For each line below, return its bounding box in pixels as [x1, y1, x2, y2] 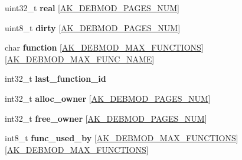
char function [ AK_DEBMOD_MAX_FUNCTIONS [5, 41, 201, 54]
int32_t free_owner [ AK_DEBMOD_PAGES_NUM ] [5, 112, 207, 124]
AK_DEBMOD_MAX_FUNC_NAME [6, 52, 152, 65]
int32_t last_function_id [5, 72, 106, 85]
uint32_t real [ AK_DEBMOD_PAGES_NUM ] [5, 2, 179, 14]
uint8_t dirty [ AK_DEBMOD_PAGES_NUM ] [5, 21, 181, 34]
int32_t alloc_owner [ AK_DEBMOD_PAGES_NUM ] [5, 92, 211, 104]
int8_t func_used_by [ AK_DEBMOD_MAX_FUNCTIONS [5, 132, 236, 144]
